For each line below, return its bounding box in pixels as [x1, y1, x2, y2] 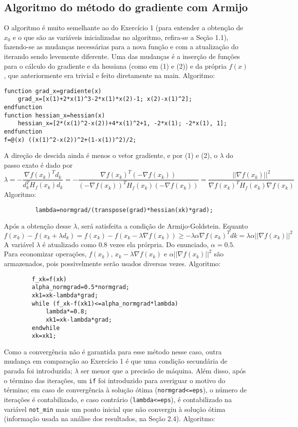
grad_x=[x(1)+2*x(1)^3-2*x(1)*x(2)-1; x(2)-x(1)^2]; [18, 96, 192, 103]
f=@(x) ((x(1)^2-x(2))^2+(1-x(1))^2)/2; [4, 136, 137, 143]
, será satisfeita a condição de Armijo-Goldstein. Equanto [77, 220, 248, 231]
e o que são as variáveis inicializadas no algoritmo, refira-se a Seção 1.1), [13, 32, 229, 42]
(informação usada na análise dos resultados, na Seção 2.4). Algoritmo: [4, 413, 215, 424]
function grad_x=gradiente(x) [4, 87, 102, 95]
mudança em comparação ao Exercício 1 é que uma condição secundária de [4, 356, 227, 366]
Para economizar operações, [4, 249, 87, 259]
